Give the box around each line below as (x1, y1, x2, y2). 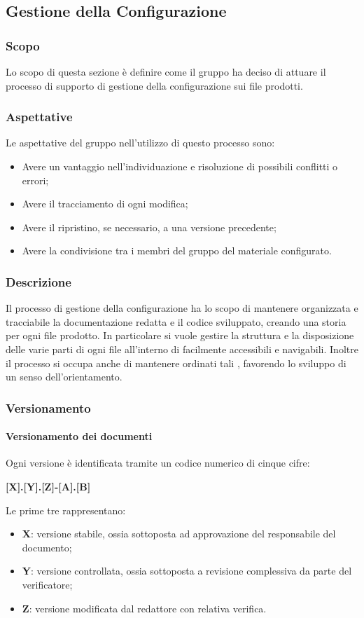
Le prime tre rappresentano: (6, 502, 126, 517)
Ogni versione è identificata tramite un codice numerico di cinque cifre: (6, 455, 310, 470)
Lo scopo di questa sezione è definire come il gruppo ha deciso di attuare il (6, 64, 326, 78)
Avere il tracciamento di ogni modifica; (22, 196, 188, 211)
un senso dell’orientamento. (6, 369, 122, 384)
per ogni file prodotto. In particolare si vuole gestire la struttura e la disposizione (6, 328, 354, 343)
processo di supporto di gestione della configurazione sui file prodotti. (6, 78, 303, 92)
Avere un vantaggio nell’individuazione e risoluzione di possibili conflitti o (22, 159, 338, 173)
